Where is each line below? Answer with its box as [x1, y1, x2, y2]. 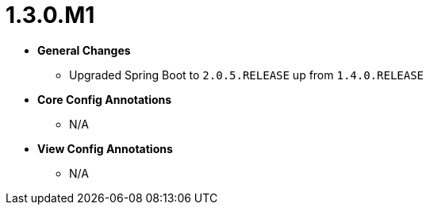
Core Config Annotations [37, 92, 172, 106]
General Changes [37, 43, 131, 57]
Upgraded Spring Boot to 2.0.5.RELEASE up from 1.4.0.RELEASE [69, 67, 424, 82]
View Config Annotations [37, 141, 173, 155]
